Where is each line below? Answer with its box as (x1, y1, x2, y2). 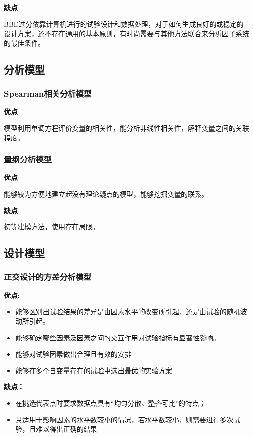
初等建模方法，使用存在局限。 (4, 221, 99, 232)
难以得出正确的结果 (36, 424, 97, 434)
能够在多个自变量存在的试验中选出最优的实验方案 (15, 365, 172, 375)
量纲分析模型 (4, 153, 52, 165)
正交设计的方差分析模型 (4, 271, 91, 283)
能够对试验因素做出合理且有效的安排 (15, 349, 131, 359)
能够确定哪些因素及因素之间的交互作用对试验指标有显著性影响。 (15, 332, 220, 342)
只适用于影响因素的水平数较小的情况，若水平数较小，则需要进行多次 (15, 414, 234, 424)
